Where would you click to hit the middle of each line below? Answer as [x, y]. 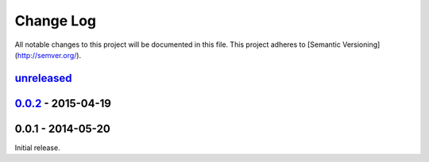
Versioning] [361, 44]
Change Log [56, 21]
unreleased [43, 78]
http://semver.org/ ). [49, 55]
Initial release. [37, 148]
